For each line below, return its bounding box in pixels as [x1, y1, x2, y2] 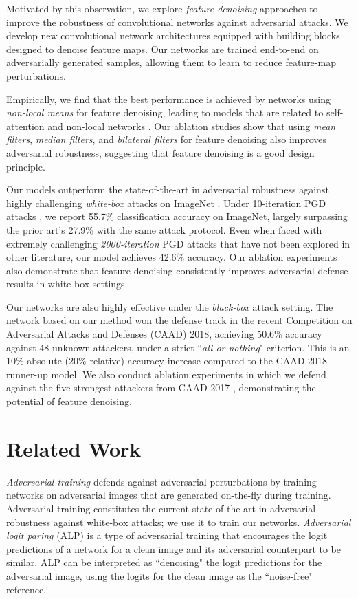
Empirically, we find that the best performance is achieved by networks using [6, 91, 331, 106]
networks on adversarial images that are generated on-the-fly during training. [6, 488, 331, 502]
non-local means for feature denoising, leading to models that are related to [6, 105, 324, 120]
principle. [6, 159, 45, 173]
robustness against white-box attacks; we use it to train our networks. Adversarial [6, 514, 351, 529]
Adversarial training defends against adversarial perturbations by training [6, 474, 317, 488]
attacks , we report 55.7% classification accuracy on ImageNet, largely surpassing [6, 209, 348, 224]
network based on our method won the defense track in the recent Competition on [6, 313, 353, 327]
